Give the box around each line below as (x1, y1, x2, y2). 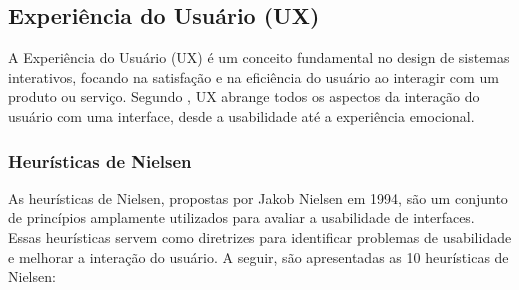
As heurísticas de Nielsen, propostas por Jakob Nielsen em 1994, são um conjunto (8, 187, 508, 208)
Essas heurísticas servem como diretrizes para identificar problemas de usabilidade (8, 226, 512, 247)
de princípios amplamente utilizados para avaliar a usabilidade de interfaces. (8, 207, 475, 228)
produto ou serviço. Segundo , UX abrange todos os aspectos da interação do (8, 86, 480, 107)
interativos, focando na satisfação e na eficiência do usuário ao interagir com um (8, 66, 499, 87)
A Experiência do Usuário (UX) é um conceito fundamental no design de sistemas (8, 47, 510, 68)
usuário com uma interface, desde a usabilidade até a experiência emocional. (8, 105, 475, 126)
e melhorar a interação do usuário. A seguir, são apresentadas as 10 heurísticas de (8, 246, 509, 267)
